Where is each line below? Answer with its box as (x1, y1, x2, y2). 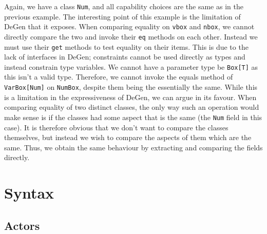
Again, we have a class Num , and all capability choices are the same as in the (4, 1, 243, 11)
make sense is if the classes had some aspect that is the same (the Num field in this (4, 111, 262, 122)
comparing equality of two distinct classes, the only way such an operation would (4, 102, 259, 112)
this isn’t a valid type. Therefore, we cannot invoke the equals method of (4, 71, 233, 82)
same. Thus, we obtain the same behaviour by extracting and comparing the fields (4, 142, 263, 152)
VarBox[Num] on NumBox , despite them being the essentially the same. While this (4, 82, 258, 92)
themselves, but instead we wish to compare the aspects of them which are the (4, 132, 252, 143)
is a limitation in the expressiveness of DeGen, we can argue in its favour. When (4, 91, 257, 102)
